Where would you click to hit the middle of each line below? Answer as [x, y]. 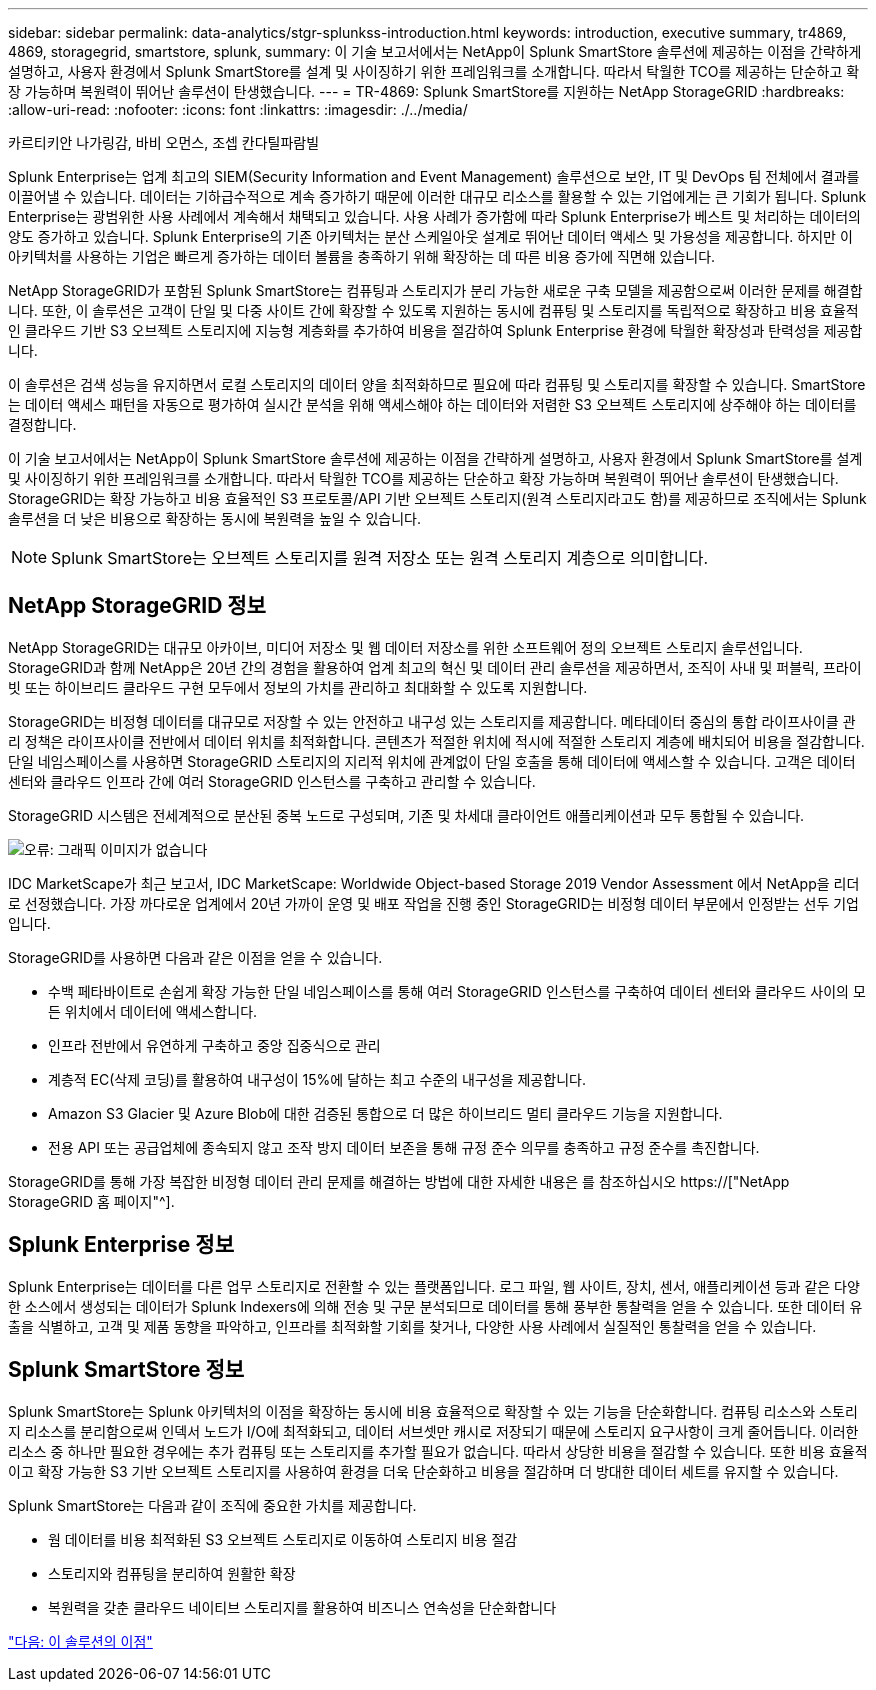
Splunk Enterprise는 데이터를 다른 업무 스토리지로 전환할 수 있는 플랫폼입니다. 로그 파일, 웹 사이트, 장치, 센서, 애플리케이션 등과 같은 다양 [434, 1286]
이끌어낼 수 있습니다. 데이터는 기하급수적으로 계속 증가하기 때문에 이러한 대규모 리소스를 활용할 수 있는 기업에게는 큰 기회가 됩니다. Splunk [437, 196]
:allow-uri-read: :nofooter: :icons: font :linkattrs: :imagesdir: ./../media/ [238, 109]
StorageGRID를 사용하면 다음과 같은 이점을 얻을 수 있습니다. [195, 957]
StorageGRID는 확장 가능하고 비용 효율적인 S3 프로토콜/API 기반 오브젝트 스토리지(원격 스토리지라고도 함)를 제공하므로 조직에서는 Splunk [437, 498]
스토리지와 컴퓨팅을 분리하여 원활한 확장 [172, 1573]
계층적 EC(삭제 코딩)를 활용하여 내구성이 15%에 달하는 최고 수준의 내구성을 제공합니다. [317, 1079]
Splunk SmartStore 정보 [126, 1370]
